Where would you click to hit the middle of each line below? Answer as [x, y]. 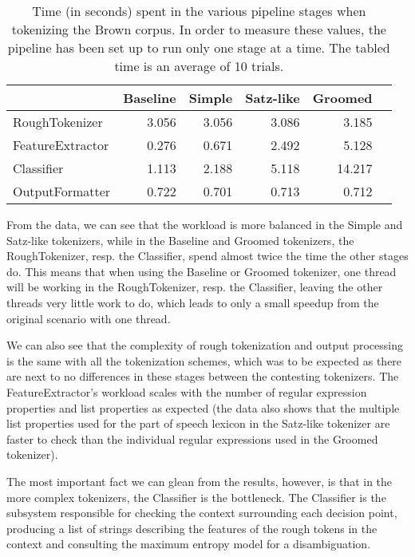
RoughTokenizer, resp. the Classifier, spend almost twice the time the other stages [207, 256]
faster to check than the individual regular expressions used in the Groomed [192, 438]
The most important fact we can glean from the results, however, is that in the [200, 481]
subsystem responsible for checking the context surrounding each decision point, [202, 513]
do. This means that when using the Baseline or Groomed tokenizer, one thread [202, 271]
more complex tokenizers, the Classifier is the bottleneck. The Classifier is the [196, 497]
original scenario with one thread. [89, 318]
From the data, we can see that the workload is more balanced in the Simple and [205, 224]
